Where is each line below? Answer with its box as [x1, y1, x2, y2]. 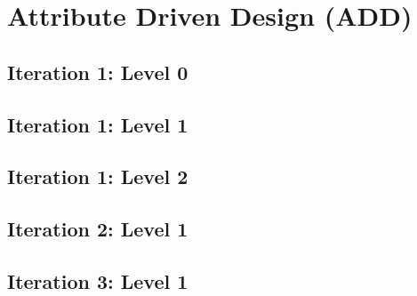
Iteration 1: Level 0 [7, 58, 188, 85]
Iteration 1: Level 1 [7, 110, 188, 138]
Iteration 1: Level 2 [7, 163, 188, 190]
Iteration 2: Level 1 [7, 215, 188, 243]
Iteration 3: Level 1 [7, 267, 188, 294]
